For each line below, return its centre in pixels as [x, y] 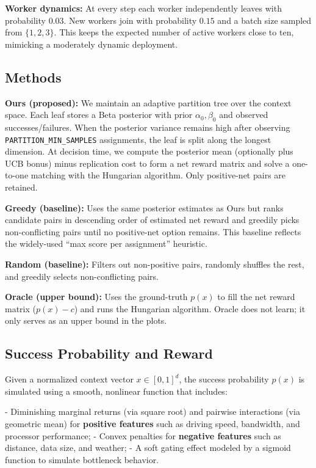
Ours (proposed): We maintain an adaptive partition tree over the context [148, 102]
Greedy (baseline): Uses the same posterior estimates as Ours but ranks [144, 207]
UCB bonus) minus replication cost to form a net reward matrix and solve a [147, 163]
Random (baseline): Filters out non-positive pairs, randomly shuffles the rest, [155, 264]
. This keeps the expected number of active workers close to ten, [174, 32]
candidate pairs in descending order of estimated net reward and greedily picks [152, 220]
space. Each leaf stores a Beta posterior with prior [99, 115]
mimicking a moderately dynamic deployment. [92, 44]
